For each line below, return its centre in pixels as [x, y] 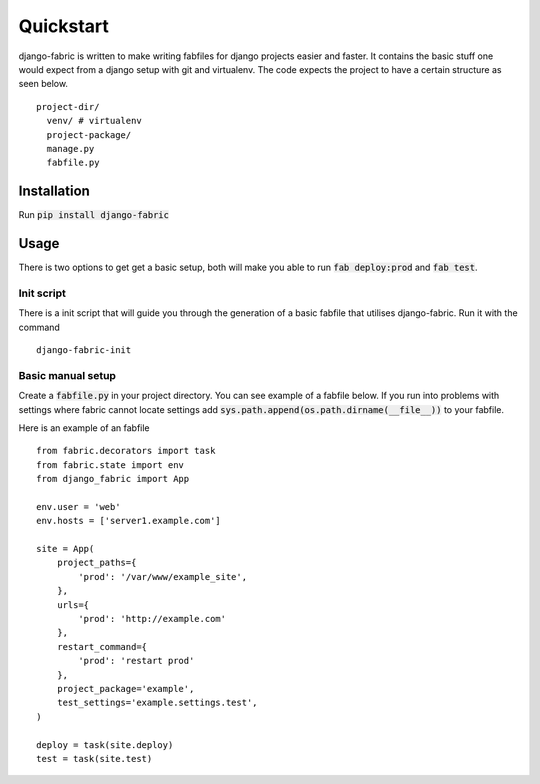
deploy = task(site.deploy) [105, 744]
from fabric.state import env [110, 464]
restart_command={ [102, 646]
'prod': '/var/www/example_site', [163, 576]
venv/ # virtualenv [94, 121]
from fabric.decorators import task [126, 451]
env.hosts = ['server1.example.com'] [129, 521]
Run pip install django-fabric [94, 215]
